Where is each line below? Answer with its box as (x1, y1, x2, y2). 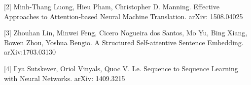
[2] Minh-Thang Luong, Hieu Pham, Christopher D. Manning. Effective (4, 1, 219, 11)
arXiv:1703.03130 (4, 47, 56, 57)
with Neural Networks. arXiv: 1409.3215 (4, 73, 125, 83)
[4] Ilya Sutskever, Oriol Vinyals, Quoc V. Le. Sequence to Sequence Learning (4, 63, 238, 73)
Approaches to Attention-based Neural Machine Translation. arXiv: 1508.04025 (4, 11, 243, 21)
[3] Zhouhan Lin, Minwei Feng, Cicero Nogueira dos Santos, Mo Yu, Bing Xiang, (4, 28, 248, 38)
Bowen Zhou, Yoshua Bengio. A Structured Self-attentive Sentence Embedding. (4, 37, 244, 47)
